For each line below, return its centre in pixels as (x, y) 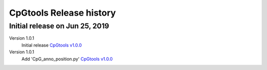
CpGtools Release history (63, 13)
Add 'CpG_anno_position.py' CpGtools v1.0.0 (67, 59)
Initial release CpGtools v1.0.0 (52, 45)
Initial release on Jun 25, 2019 (59, 26)
